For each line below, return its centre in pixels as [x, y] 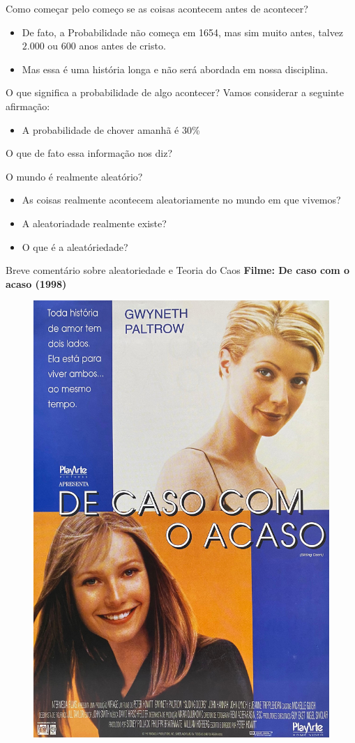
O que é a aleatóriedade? [75, 246]
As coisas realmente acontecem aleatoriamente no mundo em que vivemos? [181, 200]
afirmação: [28, 106]
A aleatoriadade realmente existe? [94, 223]
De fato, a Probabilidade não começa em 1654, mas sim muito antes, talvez [183, 32]
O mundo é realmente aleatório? [74, 176]
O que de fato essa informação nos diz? [89, 153]
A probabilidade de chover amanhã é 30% [111, 129]
